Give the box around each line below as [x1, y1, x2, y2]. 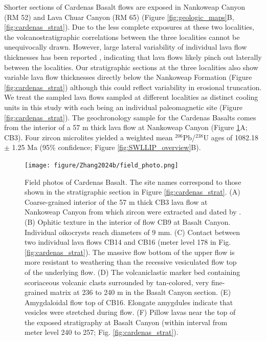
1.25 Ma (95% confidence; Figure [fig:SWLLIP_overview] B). [12, 142, 201, 153]
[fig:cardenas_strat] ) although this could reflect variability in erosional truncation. [4, 81, 262, 92]
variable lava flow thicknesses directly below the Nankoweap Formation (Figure [4, 72, 252, 82]
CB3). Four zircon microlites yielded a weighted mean [4, 132, 173, 142]
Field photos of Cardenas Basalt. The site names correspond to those [25, 176, 241, 187]
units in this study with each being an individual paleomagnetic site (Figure [4, 101, 243, 112]
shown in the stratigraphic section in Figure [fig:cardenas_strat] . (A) [25, 186, 240, 197]
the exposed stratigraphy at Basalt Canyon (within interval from [25, 316, 228, 327]
